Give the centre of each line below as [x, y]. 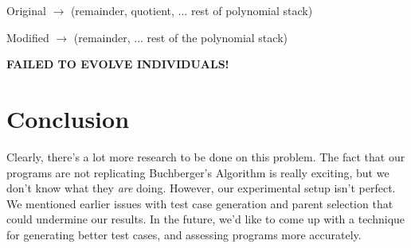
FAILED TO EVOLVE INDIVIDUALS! [118, 64]
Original [26, 10]
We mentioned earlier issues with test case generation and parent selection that [200, 203]
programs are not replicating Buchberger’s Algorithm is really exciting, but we [198, 172]
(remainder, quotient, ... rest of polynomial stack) [192, 10]
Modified [28, 37]
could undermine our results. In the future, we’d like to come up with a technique [206, 219]
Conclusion [68, 118]
